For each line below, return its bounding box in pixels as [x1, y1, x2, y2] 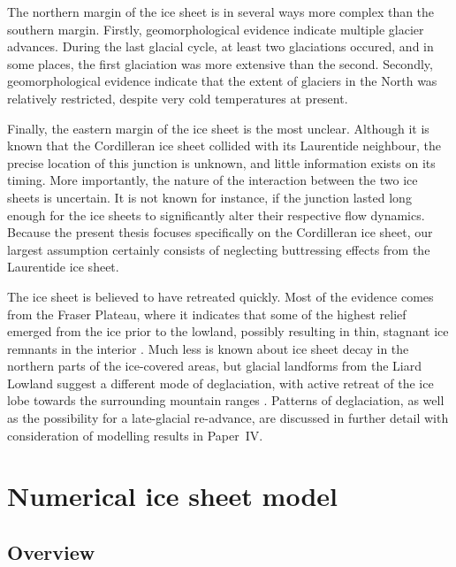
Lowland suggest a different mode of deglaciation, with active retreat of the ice [7, 373, 434, 392]
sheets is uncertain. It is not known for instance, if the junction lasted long [7, 188, 412, 206]
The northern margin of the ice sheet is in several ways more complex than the [7, 3, 435, 20]
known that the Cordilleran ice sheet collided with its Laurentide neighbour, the [7, 136, 441, 155]
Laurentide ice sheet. [7, 257, 119, 276]
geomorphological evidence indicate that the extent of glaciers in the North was [7, 72, 437, 90]
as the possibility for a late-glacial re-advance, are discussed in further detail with [7, 409, 449, 427]
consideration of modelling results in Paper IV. [7, 425, 263, 444]
